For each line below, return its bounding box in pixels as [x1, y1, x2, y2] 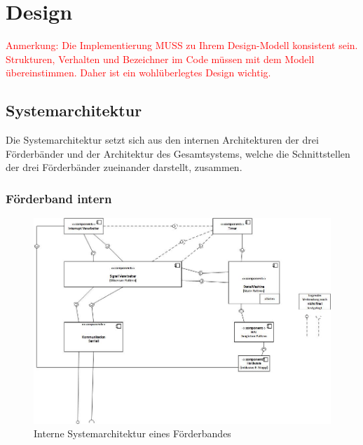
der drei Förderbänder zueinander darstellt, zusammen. [6, 160, 242, 174]
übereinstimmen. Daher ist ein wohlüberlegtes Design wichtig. [6, 65, 271, 80]
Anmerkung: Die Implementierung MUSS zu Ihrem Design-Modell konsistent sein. [6, 38, 358, 53]
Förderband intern [6, 189, 112, 207]
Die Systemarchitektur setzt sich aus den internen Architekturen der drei [6, 132, 319, 147]
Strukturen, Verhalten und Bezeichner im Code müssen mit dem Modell [6, 51, 315, 66]
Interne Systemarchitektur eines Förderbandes [34, 426, 231, 441]
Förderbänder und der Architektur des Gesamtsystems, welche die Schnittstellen [6, 146, 350, 160]
